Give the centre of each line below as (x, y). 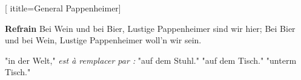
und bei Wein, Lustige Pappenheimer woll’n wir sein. (103, 40)
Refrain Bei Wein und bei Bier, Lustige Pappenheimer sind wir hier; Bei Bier (150, 28)
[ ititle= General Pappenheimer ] (63, 8)
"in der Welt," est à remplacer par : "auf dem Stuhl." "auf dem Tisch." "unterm (151, 60)
